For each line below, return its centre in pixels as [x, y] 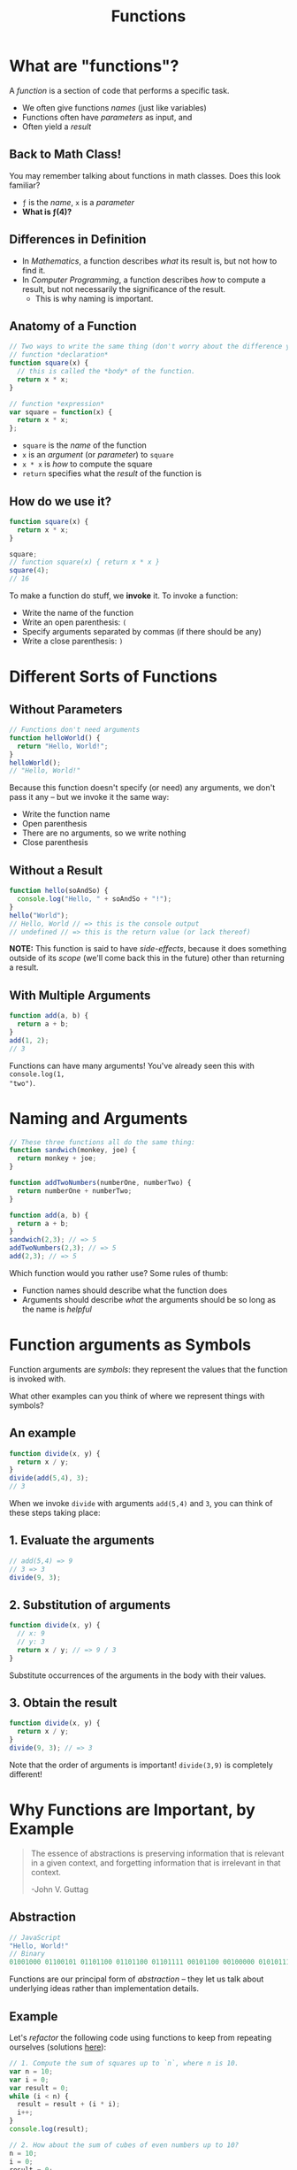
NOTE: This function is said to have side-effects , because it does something [148, 949]
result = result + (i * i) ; [69, 2105]
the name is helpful [57, 1309]
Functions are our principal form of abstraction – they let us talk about [137, 1979]
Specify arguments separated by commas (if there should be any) [142, 632]
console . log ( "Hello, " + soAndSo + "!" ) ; [95, 899]
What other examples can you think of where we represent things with [137, 1396]
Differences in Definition [78, 239]
